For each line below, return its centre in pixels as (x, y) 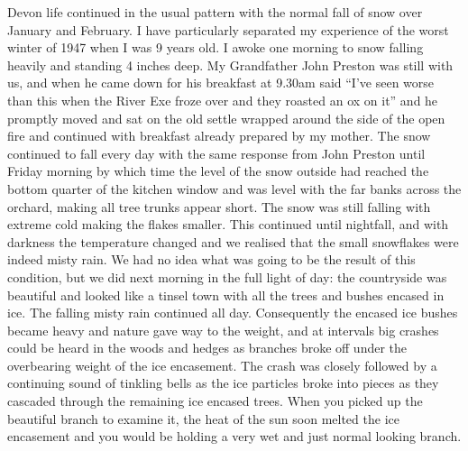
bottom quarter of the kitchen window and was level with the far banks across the (234, 188)
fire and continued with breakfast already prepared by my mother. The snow (219, 136)
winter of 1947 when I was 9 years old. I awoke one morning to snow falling (216, 47)
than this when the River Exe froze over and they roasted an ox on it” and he (223, 100)
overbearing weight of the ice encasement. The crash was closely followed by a (222, 365)
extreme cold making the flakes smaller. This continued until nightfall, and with (228, 224)
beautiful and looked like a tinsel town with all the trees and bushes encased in (226, 295)
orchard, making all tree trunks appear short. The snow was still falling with (219, 206)
